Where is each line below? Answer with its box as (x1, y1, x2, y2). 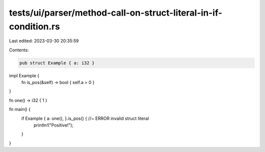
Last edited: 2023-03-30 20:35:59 (9, 38, 79, 44)
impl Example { (9, 72, 39, 78)
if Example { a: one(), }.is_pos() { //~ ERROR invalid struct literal (21, 115, 149, 121)
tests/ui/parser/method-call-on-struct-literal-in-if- (9, 7, 223, 18)
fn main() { (9, 107, 31, 112)
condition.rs (9, 21, 60, 32)
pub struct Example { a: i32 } (19, 60, 95, 65)
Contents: (9, 47, 29, 53)
